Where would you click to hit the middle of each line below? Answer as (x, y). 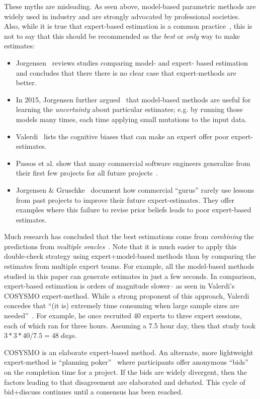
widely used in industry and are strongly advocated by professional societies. (122, 16)
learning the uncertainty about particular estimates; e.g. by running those (129, 109)
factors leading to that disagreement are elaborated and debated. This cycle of (125, 382)
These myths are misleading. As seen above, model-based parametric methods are (130, 6)
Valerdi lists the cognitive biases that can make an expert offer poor (122, 136)
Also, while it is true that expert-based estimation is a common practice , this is (128, 26)
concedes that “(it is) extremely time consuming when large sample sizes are (122, 305)
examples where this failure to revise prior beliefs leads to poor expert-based (134, 210)
